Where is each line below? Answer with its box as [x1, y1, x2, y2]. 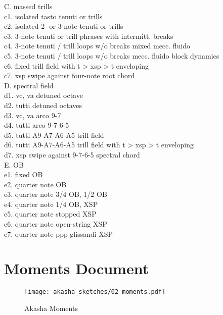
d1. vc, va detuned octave [4, 90, 83, 100]
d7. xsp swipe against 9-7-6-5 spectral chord [4, 149, 140, 160]
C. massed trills [4, 1, 53, 11]
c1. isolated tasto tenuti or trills [4, 11, 103, 21]
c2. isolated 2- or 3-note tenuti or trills [4, 21, 123, 31]
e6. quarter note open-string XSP [4, 219, 107, 229]
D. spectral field [4, 80, 54, 90]
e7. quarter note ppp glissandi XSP [4, 228, 113, 239]
